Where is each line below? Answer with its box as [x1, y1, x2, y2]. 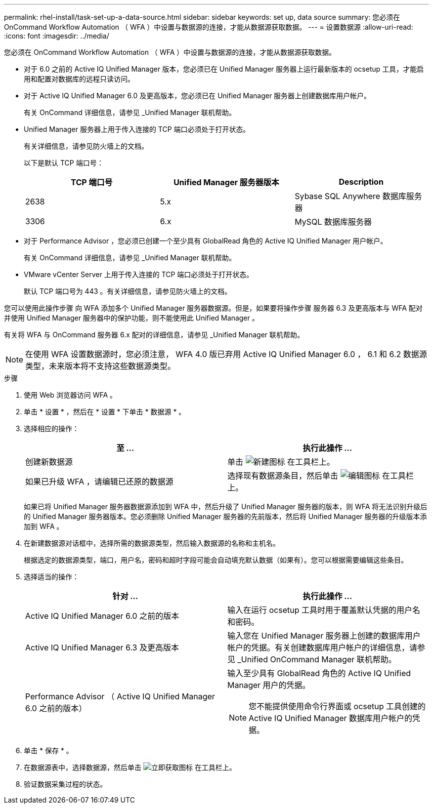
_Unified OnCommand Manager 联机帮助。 [237, 654, 396, 664]
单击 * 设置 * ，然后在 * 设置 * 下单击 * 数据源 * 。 [24, 407, 186, 416]
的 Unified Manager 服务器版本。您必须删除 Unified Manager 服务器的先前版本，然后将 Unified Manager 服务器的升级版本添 [24, 512, 427, 521]
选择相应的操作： [24, 424, 79, 433]
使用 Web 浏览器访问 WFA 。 [24, 391, 117, 399]
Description [339, 177, 384, 187]
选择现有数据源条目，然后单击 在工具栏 [227, 471, 414, 481]
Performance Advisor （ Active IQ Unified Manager [25, 691, 215, 701]
